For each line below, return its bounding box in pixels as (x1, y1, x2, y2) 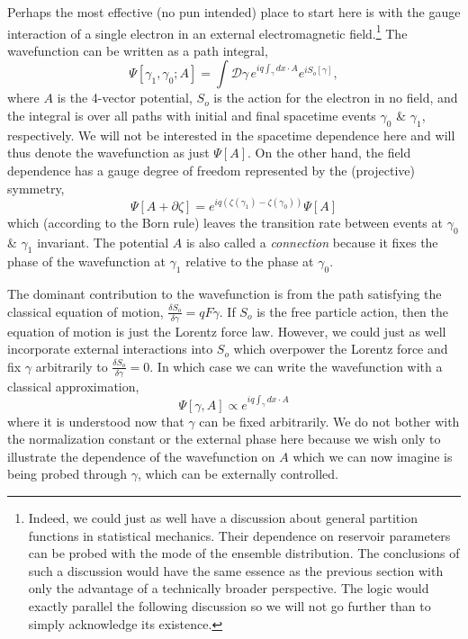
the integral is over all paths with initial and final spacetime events (7, 106, 376, 125)
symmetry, (7, 178, 65, 197)
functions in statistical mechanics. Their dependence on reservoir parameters (28, 526, 451, 544)
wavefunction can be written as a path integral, (7, 40, 268, 59)
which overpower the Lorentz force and (233, 339, 448, 358)
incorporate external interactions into (7, 339, 213, 358)
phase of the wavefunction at (7, 252, 166, 271)
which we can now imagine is (292, 446, 453, 465)
